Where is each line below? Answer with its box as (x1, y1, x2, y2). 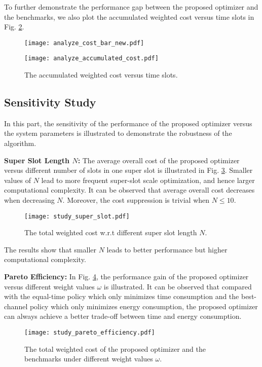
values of (4, 174, 31, 185)
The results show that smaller (4, 244, 96, 254)
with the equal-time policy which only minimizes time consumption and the (4, 291, 239, 302)
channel (4, 301, 28, 311)
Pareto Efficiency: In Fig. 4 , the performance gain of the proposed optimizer (4, 271, 249, 282)
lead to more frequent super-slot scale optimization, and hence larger (41, 174, 255, 185)
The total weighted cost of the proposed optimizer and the (24, 343, 206, 354)
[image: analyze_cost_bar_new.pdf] (24, 39, 144, 47)
